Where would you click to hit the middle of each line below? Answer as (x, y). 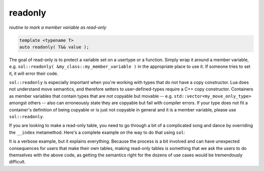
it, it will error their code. (34, 73)
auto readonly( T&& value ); (54, 47)
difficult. (17, 162)
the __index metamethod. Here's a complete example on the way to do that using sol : (97, 132)
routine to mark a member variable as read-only (58, 27)
